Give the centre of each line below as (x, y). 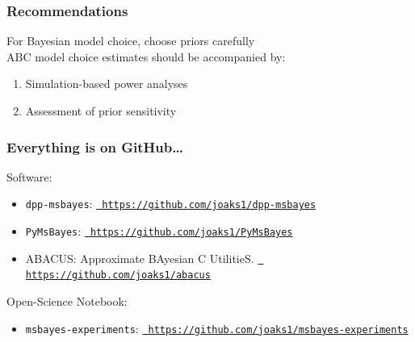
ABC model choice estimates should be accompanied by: (146, 56)
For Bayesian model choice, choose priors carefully (131, 41)
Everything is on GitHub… (95, 146)
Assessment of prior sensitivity (101, 111)
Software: (29, 176)
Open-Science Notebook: (67, 301)
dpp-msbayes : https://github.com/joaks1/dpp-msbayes (171, 204)
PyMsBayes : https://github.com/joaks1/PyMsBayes (159, 231)
